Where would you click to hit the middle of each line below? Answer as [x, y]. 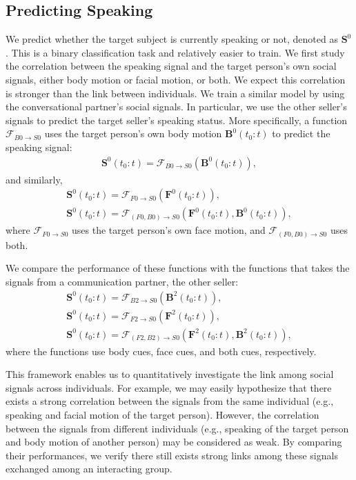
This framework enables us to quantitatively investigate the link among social [170, 374]
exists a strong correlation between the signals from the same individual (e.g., [170, 401]
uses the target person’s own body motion [133, 133]
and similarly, [34, 179]
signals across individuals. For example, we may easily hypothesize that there [169, 387]
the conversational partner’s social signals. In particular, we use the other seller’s [176, 107]
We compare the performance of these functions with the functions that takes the [178, 268]
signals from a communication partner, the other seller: [122, 281]
